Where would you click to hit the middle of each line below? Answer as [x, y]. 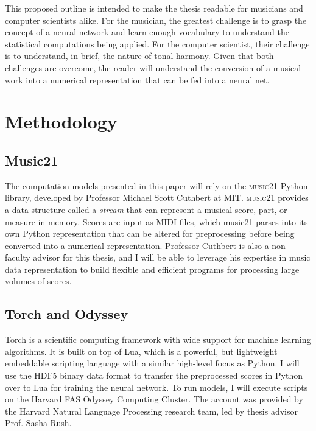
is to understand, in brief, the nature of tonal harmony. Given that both [139, 56]
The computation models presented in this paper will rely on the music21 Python [156, 185]
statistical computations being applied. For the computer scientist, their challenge [157, 44]
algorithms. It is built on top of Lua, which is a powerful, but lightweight [141, 351]
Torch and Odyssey [67, 314]
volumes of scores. [38, 281]
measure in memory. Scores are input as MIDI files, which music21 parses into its [156, 221]
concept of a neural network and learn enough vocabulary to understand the [147, 32]
